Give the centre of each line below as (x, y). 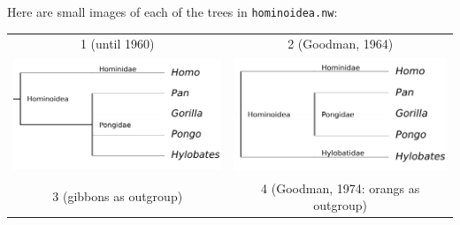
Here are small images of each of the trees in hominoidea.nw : (172, 11)
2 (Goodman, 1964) (341, 44)
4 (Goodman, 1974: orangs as (341, 187)
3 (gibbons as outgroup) (118, 196)
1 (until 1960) (117, 44)
